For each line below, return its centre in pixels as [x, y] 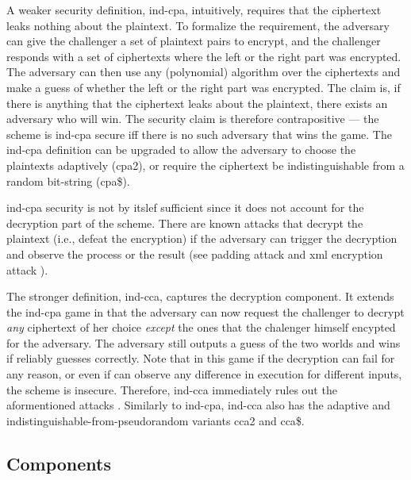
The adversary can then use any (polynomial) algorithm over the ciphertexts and [204, 72]
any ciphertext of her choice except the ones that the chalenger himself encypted [201, 327]
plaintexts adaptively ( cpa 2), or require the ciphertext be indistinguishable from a [205, 165]
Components [59, 463]
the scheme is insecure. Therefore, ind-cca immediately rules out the [172, 389]
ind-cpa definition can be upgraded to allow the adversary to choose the [181, 150]
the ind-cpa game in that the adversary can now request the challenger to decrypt [205, 311]
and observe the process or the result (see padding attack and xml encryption [195, 253]
